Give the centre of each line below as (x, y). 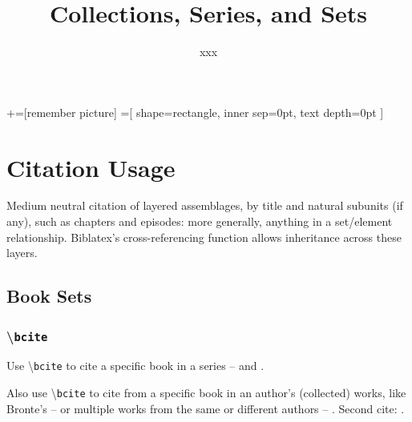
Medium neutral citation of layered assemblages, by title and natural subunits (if (205, 205)
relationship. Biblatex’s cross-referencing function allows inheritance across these (204, 237)
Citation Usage (91, 167)
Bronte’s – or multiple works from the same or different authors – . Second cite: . (206, 408)
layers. (22, 253)
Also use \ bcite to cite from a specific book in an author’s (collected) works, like (206, 393)
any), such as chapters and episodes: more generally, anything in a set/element (200, 221)
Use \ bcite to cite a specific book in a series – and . (135, 366)
